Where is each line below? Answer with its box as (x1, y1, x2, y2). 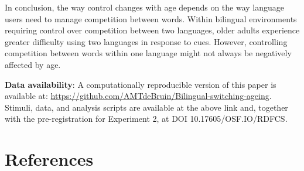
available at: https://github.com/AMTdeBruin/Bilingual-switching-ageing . (5, 90, 272, 102)
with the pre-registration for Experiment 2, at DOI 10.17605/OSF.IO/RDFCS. (5, 112, 288, 125)
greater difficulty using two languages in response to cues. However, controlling (5, 35, 288, 47)
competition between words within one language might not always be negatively (5, 47, 292, 59)
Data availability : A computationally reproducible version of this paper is (5, 78, 276, 90)
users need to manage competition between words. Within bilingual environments (5, 12, 297, 25)
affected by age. (5, 58, 61, 70)
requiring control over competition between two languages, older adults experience (5, 24, 300, 36)
